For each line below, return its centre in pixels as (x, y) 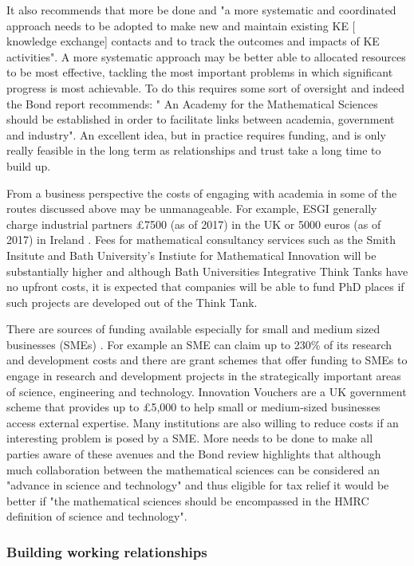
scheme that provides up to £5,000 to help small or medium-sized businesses (193, 407)
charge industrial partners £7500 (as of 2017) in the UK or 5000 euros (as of (194, 224)
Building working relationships (107, 551)
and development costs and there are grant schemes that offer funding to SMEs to (207, 360)
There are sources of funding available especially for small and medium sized (193, 329)
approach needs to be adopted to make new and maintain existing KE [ (181, 25)
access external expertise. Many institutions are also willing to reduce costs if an (203, 422)
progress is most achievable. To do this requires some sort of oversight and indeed (206, 87)
